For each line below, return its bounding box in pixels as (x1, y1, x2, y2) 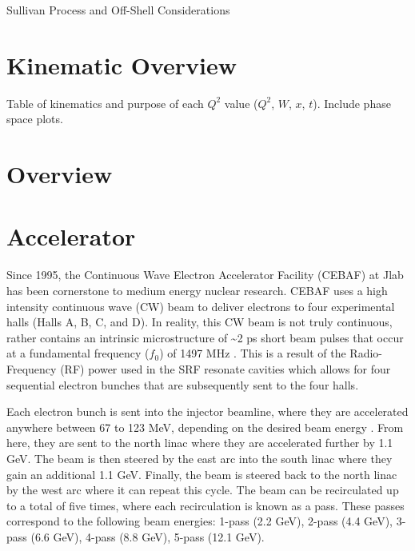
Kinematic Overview (6, 48, 237, 81)
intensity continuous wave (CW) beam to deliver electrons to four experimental (6, 297, 395, 314)
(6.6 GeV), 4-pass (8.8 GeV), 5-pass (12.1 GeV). (30, 528, 265, 545)
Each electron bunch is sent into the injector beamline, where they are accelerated (6, 403, 409, 420)
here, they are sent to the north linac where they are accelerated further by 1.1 (6, 434, 393, 451)
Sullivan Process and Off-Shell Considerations (6, 2, 230, 18)
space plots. (6, 110, 63, 127)
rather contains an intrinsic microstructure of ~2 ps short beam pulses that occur (6, 329, 404, 345)
